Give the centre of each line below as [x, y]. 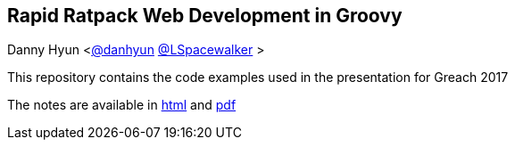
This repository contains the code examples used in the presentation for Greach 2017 [258, 78]
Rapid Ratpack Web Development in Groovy [205, 16]
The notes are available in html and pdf [122, 105]
